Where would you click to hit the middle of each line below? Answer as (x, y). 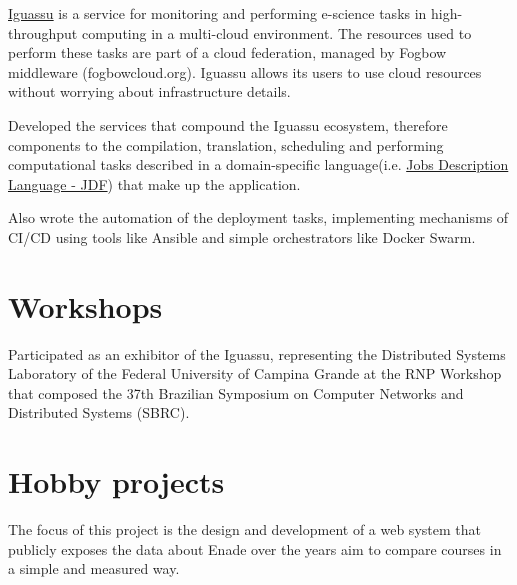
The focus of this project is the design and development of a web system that (244, 529)
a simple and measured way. (94, 568)
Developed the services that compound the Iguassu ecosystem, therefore (228, 124)
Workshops (85, 305)
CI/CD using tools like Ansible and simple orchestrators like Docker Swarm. (242, 236)
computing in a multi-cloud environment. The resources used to (276, 32)
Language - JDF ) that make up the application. (154, 183)
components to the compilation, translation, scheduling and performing (226, 144)
